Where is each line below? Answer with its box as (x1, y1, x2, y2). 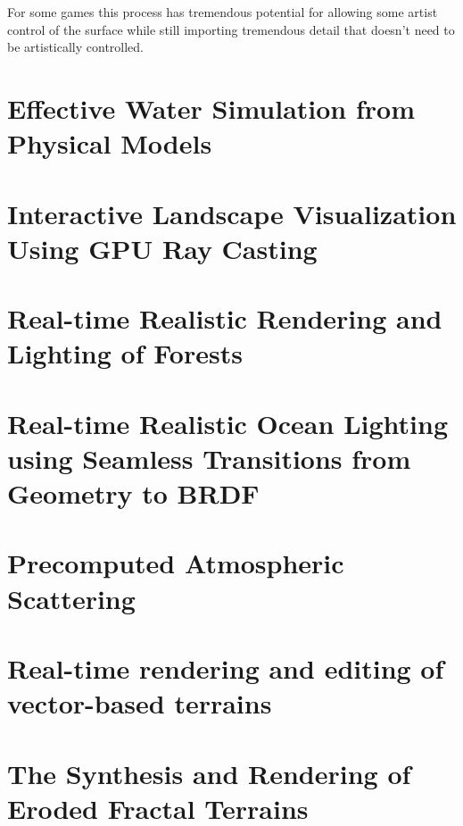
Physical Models (7, 125, 212, 162)
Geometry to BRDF (7, 475, 260, 512)
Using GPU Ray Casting (7, 229, 318, 266)
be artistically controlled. (7, 38, 145, 56)
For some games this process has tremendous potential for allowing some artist (7, 3, 438, 21)
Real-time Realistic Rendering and (7, 300, 442, 337)
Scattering (7, 580, 136, 616)
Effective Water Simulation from (7, 89, 415, 126)
